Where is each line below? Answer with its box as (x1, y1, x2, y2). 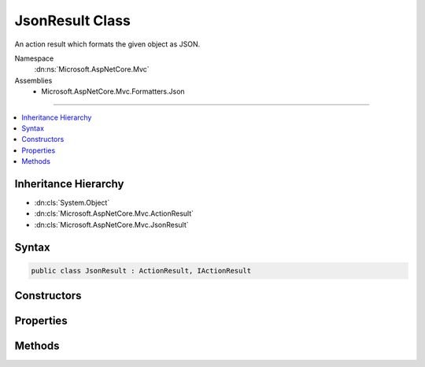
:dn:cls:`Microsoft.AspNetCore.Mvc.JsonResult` (34, 220, 189, 229)
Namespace (14, 54, 54, 63)
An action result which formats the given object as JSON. (14, 39, 201, 49)
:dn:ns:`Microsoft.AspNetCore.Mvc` (34, 65, 150, 74)
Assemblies (14, 76, 53, 85)
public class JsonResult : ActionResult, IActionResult (31, 266, 252, 275)
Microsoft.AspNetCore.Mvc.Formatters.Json (41, 87, 185, 96)
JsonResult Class (14, 12, 131, 29)
